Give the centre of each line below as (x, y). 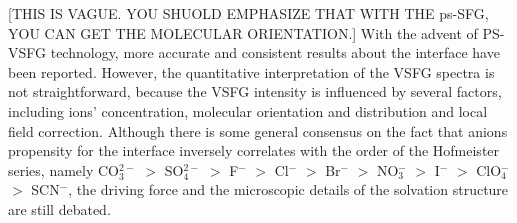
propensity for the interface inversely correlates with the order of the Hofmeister (254, 150)
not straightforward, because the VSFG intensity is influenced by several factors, (255, 91)
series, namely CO (64, 169)
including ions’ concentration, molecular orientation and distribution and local (248, 110)
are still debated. (59, 208)
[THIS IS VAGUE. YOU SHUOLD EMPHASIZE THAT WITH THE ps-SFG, (248, 13)
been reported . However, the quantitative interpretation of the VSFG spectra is (251, 71)
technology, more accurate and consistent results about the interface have (275, 52)
